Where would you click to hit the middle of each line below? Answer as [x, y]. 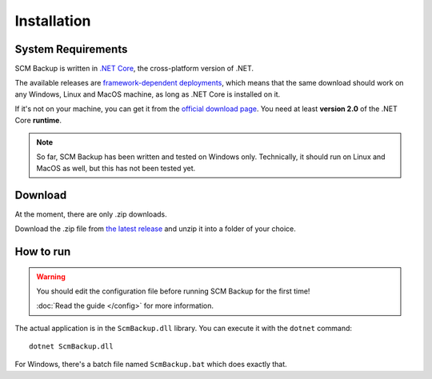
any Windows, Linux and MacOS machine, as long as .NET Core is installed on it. [148, 94]
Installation [53, 21]
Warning [51, 277]
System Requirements [71, 49]
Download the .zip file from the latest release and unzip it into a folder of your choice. [155, 229]
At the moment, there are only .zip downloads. [91, 214]
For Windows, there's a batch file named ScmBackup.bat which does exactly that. [151, 365]
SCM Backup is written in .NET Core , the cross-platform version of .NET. [134, 69]
